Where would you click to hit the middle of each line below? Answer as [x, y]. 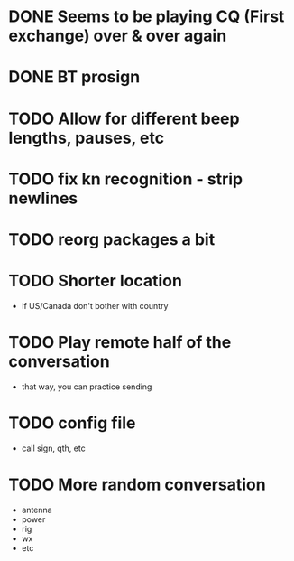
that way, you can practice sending [87, 387]
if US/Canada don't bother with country [95, 305]
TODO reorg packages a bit [112, 239]
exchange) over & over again [118, 36]
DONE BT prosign [74, 77]
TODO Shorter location [95, 281]
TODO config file [72, 423]
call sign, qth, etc [54, 448]
